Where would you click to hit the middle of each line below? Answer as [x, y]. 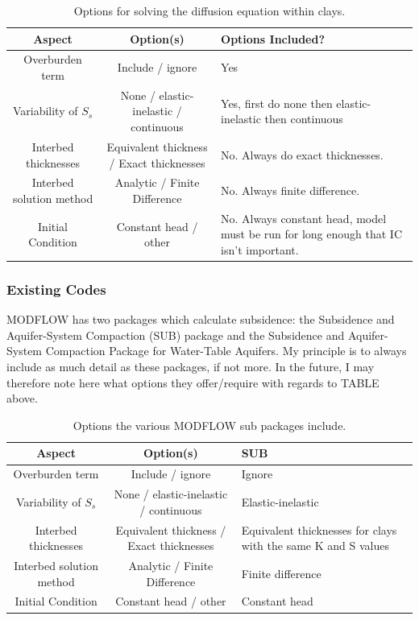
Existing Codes [56, 289]
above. [22, 398]
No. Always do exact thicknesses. [302, 154]
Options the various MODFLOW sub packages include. [209, 425]
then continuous [304, 119]
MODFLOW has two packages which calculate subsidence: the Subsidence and [201, 319]
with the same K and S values [315, 546]
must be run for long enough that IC [311, 234]
